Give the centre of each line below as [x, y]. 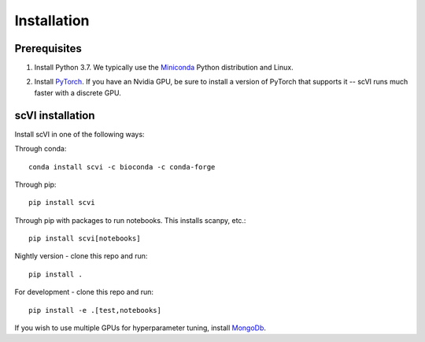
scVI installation [55, 115]
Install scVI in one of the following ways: [79, 134]
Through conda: [41, 149]
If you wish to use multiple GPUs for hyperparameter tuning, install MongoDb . [140, 328]
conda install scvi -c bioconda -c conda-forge [122, 167]
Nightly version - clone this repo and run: [81, 256]
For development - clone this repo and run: [84, 292]
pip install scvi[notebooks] [85, 239]
